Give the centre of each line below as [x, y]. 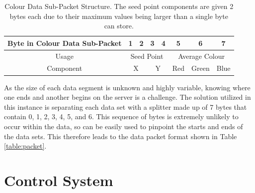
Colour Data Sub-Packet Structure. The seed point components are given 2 [119, 6]
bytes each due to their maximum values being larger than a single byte [119, 16]
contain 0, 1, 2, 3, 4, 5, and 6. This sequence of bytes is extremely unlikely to [121, 116]
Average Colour [202, 56]
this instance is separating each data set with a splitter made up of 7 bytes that [126, 106]
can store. [119, 26]
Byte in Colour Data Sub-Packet [65, 43]
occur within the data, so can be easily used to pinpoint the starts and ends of [124, 126]
